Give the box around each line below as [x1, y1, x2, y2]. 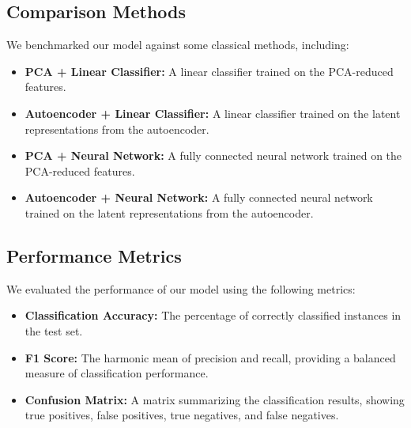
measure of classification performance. [25, 365, 209, 381]
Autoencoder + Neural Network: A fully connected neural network [25, 189, 373, 206]
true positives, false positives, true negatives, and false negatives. [25, 407, 339, 423]
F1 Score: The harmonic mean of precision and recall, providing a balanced [25, 349, 396, 366]
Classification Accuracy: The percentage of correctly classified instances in [25, 307, 402, 324]
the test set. [25, 322, 83, 339]
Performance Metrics [6, 243, 182, 267]
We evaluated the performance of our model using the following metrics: [6, 280, 356, 297]
